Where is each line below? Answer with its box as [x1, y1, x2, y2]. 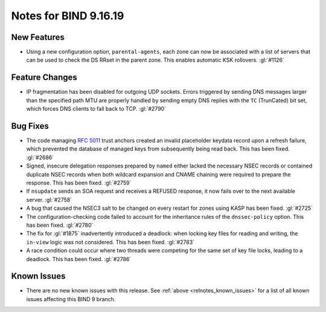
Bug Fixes [11, 121, 50, 131]
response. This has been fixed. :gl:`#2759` [26, 179, 132, 186]
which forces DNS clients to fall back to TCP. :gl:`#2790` [26, 105, 166, 112]
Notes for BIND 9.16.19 [11, 9, 124, 22]
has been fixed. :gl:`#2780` [26, 221, 94, 229]
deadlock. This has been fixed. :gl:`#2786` [26, 255, 132, 262]
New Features [11, 32, 65, 42]
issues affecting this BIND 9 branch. [26, 295, 116, 302]
